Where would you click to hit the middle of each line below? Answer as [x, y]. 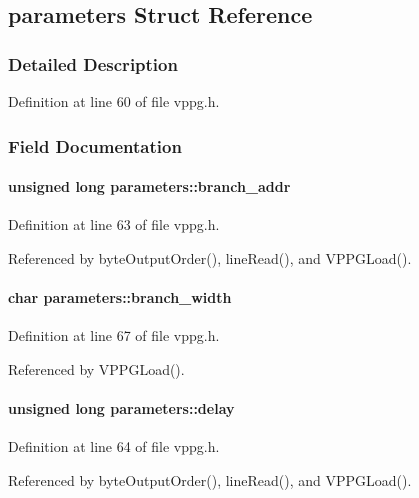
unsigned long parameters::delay [121, 408]
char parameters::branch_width [120, 297]
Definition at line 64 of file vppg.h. [114, 446]
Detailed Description [93, 63]
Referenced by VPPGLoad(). [96, 368]
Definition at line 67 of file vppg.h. [114, 335]
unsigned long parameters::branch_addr [149, 186]
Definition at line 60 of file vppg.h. [114, 101]
